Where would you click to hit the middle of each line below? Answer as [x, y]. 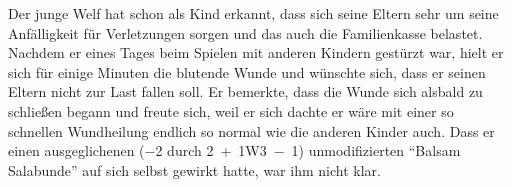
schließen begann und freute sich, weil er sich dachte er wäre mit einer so [231, 110]
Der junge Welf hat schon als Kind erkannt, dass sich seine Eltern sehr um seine [253, 13]
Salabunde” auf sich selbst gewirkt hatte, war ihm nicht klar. [194, 169]
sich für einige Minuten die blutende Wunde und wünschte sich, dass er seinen [247, 71]
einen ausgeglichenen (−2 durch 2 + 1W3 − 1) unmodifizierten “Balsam [234, 150]
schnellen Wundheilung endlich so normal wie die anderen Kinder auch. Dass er [251, 130]
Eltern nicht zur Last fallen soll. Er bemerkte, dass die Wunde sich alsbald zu [245, 91]
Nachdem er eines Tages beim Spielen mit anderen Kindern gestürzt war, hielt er [256, 52]
